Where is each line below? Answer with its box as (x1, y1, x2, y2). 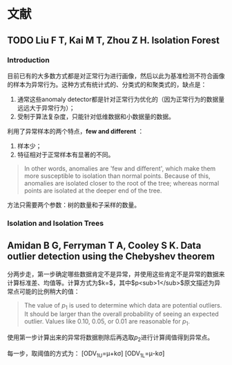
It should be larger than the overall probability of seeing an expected (23, 310, 219, 319)
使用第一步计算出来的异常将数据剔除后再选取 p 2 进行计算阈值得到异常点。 (7, 333, 214, 343)
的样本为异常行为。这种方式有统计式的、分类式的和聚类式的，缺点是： (7, 80, 207, 89)
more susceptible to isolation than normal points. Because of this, (23, 171, 211, 180)
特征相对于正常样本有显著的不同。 (17, 150, 115, 159)
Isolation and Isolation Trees (7, 218, 104, 228)
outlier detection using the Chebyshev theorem (7, 251, 215, 262)
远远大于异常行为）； (17, 103, 75, 112)
